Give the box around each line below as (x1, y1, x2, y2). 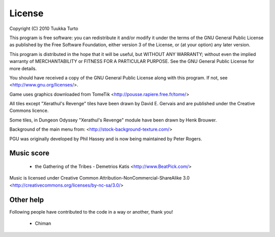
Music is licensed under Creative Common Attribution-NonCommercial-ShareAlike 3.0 (9, 175, 190, 181)
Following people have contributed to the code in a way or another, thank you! (9, 209, 173, 215)
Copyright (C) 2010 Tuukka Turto (9, 25, 78, 32)
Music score (9, 149, 49, 158)
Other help (9, 195, 44, 204)
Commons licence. (9, 107, 49, 114)
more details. (9, 65, 37, 71)
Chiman (35, 220, 51, 226)
